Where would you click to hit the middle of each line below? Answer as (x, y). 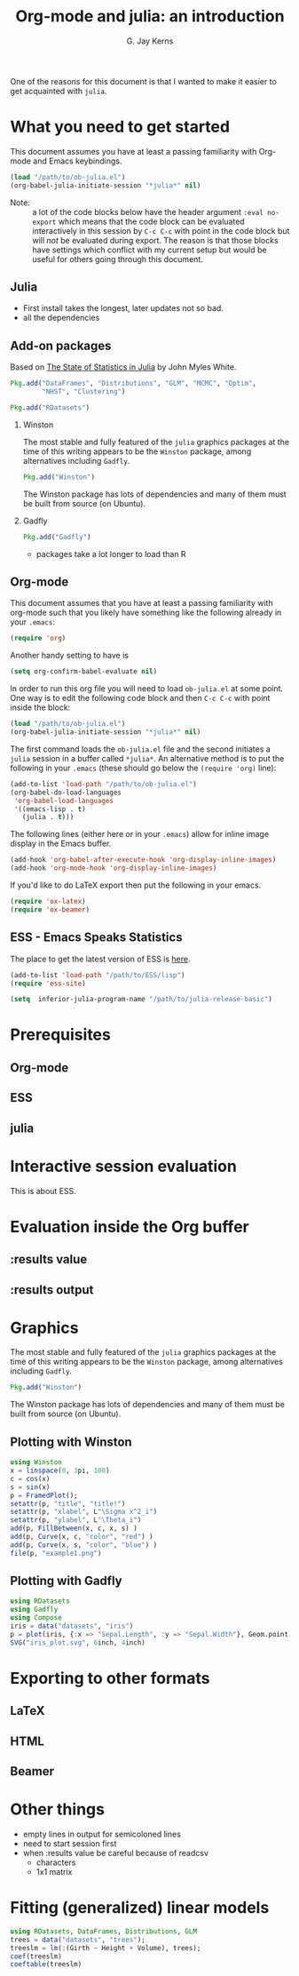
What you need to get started (120, 127)
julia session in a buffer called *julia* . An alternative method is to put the (147, 758)
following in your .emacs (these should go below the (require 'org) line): (143, 768)
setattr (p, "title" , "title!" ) (68, 1503)
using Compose (36, 1618)
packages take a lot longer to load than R (111, 554)
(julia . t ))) (48, 817)
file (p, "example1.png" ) (56, 1553)
